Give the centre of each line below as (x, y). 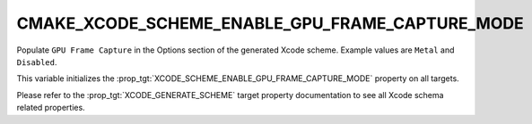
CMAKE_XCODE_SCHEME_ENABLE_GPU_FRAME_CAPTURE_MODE (270, 23)
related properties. (51, 108)
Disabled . (37, 62)
